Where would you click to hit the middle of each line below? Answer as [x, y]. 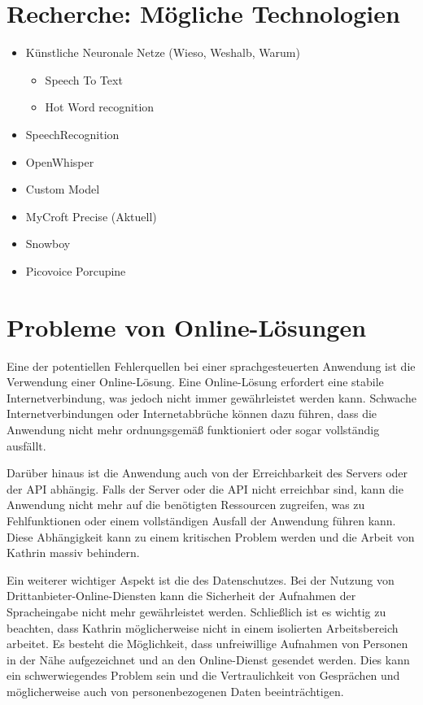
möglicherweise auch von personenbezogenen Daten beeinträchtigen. [175, 691]
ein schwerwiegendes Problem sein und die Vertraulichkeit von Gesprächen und [203, 675]
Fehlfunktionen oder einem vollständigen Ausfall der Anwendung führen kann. [201, 520]
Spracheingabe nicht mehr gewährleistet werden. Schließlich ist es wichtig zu [196, 611]
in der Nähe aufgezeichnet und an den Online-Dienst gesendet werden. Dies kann [208, 659]
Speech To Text [84, 79]
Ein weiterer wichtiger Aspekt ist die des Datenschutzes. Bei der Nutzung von [201, 579]
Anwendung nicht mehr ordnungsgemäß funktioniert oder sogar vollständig [193, 429]
